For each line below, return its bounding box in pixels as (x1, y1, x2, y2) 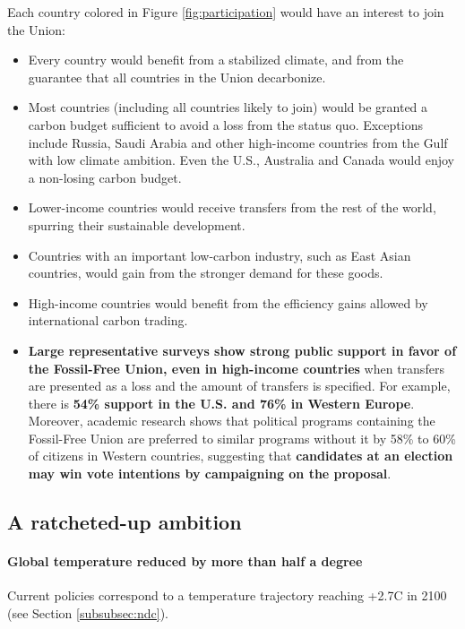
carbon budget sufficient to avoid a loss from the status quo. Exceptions (28, 115, 423, 134)
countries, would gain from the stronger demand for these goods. (28, 263, 383, 282)
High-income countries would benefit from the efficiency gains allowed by (28, 293, 428, 312)
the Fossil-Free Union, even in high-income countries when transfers (28, 358, 444, 377)
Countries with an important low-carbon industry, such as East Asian (28, 246, 411, 264)
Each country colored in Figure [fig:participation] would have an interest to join (7, 3, 444, 21)
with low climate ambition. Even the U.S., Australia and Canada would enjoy (28, 151, 454, 169)
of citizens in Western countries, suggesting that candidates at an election (28, 446, 453, 465)
